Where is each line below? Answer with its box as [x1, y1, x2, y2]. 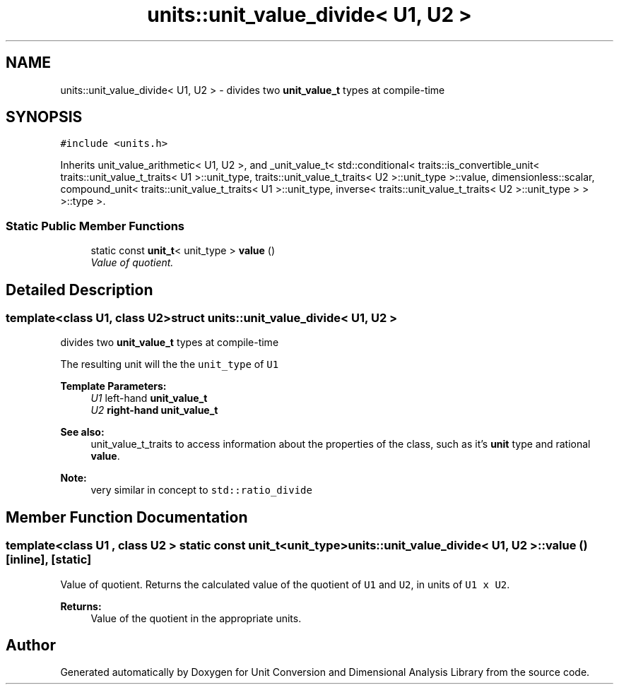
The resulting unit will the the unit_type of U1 [60, 358, 279, 371]
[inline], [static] [6, 552, 92, 567]
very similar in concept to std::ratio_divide [90, 484, 312, 496]
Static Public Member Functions [6, 218, 185, 233]
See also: [60, 426, 105, 439]
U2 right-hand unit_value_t [90, 404, 218, 417]
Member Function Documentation [6, 508, 248, 526]
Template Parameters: [60, 380, 167, 393]
